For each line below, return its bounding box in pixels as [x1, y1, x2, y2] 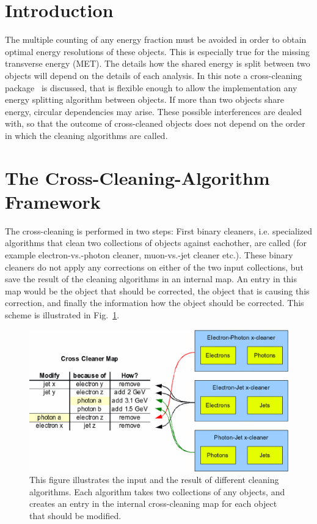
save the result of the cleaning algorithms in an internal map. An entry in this [5, 272, 297, 285]
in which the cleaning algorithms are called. [5, 129, 168, 141]
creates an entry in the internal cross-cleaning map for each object [29, 497, 277, 510]
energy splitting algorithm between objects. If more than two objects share [5, 93, 285, 106]
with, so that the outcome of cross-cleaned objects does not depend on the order [5, 117, 305, 130]
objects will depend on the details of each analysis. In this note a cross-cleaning [5, 69, 302, 81]
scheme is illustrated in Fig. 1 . [5, 308, 120, 321]
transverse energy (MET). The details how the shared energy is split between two [5, 57, 310, 70]
